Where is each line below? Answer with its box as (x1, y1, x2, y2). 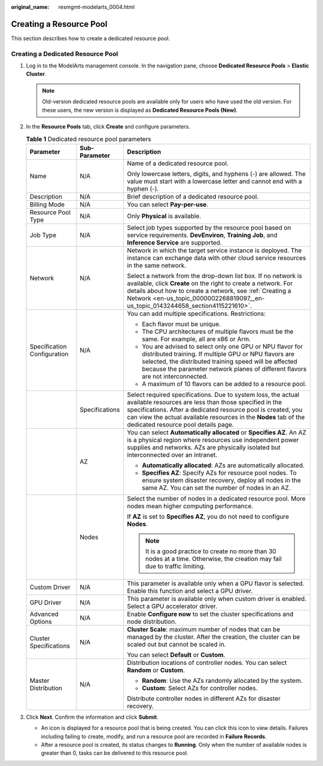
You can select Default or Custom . (126, 651, 226, 659)
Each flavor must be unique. (141, 320, 221, 328)
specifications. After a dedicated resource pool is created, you (126, 405, 303, 414)
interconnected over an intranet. (126, 450, 218, 459)
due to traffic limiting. (145, 562, 206, 570)
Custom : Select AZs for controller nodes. (141, 683, 258, 692)
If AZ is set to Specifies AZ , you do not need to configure (126, 512, 290, 520)
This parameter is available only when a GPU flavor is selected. (126, 579, 304, 587)
